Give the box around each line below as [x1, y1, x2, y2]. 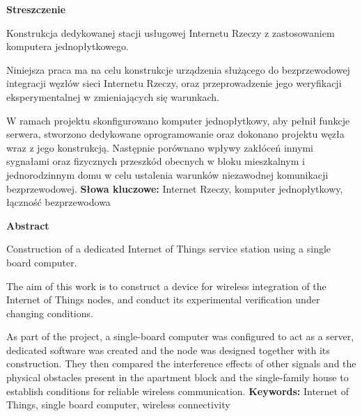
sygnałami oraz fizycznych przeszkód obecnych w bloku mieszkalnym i [6, 154, 305, 168]
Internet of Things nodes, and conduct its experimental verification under [6, 292, 320, 307]
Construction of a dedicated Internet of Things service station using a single [6, 241, 331, 256]
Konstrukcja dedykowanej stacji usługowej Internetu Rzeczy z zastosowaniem [6, 25, 335, 40]
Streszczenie [6, 2, 66, 16]
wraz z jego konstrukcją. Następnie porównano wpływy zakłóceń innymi [6, 140, 313, 154]
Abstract [6, 218, 49, 232]
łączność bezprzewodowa [6, 195, 111, 209]
